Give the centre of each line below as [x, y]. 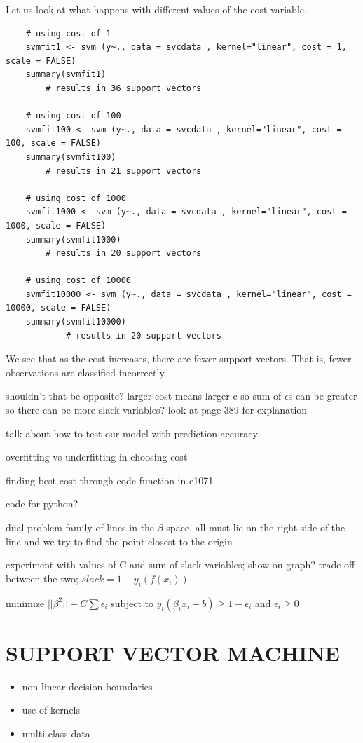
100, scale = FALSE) [54, 143]
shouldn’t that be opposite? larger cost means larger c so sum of [144, 396]
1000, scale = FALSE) [56, 225]
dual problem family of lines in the [80, 527]
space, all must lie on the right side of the [256, 527]
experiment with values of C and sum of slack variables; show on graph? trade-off [180, 565]
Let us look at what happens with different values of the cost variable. [156, 9]
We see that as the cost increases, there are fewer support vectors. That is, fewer [179, 359]
